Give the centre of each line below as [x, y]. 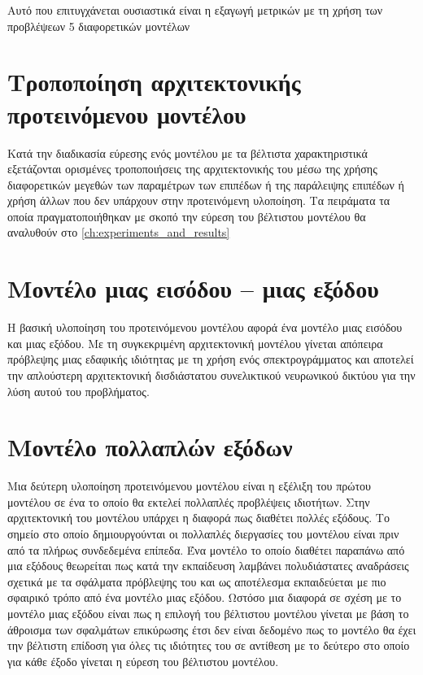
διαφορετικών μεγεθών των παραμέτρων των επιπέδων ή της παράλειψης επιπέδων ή [206, 184]
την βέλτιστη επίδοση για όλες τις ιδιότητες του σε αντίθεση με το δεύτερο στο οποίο [209, 645]
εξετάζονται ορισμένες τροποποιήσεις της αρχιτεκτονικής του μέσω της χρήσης [192, 169]
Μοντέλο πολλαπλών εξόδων [150, 447]
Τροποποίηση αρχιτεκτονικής [154, 82]
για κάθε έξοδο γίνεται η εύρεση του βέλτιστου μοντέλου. [143, 661]
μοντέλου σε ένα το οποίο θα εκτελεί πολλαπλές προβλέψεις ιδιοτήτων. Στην [189, 501]
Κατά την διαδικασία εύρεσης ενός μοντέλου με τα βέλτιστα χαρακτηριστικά [188, 152]
